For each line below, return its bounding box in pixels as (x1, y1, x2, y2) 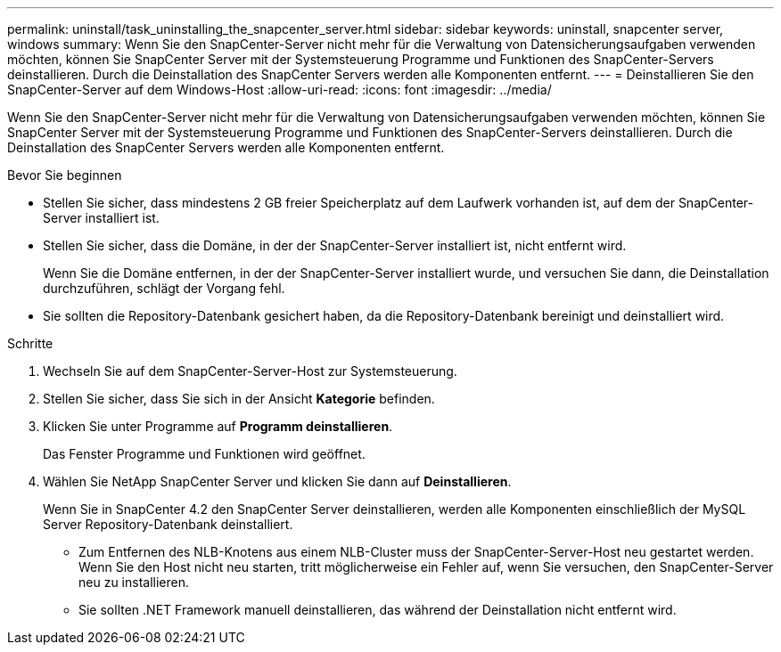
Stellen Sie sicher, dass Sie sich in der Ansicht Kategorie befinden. (43, 391, 435, 406)
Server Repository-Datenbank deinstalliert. (43, 517, 293, 532)
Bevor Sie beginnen (7, 167, 122, 183)
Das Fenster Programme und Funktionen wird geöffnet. (43, 446, 366, 461)
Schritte (7, 336, 53, 351)
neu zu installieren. (78, 575, 189, 590)
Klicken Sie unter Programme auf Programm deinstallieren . (43, 419, 393, 434)
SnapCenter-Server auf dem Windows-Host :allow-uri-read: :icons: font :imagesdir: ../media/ (7, 82, 552, 97)
